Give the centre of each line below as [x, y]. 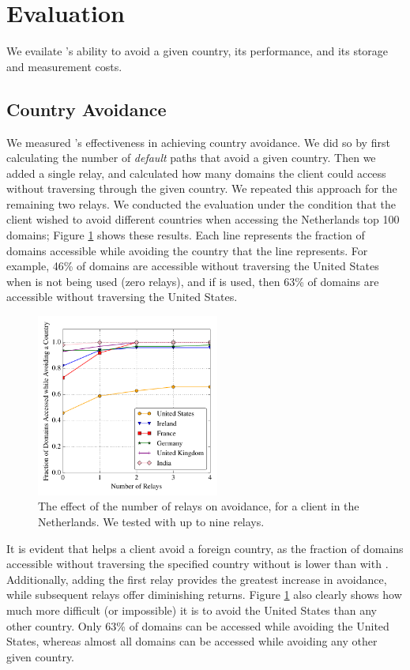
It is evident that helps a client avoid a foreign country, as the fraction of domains [205, 548]
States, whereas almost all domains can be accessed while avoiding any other [192, 641]
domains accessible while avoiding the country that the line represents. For [187, 250]
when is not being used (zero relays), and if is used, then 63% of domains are [193, 281]
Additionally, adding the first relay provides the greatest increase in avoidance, [197, 579]
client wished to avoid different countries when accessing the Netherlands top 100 [203, 219]
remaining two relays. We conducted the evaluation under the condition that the [201, 203]
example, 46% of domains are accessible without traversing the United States [193, 266]
